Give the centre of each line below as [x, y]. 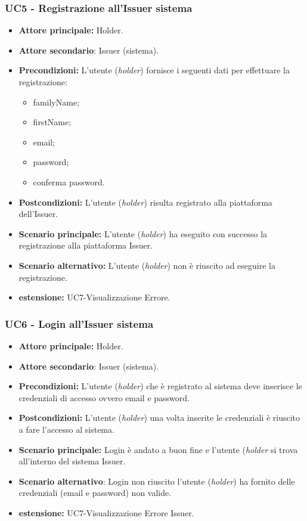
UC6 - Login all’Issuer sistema [79, 323]
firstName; [52, 122]
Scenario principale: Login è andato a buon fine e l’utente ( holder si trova [158, 449]
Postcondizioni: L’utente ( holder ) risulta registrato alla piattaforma [145, 202]
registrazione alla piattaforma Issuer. [86, 245]
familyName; [56, 102]
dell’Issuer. [38, 214]
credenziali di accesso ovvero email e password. [104, 397]
